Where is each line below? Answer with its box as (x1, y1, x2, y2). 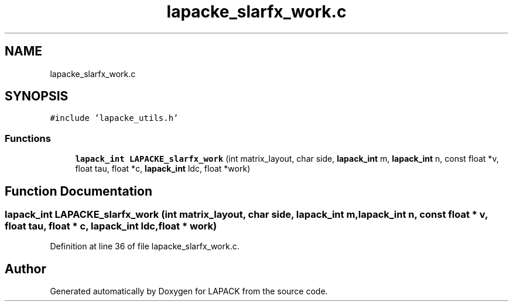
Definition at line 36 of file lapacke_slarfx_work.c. (50, 241, 240, 252)
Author (5, 261, 46, 276)
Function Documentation (5, 183, 152, 199)
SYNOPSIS (5, 89, 69, 104)
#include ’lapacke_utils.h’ (50, 113, 179, 123)
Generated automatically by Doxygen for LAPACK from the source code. (50, 286, 328, 297)
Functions (5, 132, 51, 144)
